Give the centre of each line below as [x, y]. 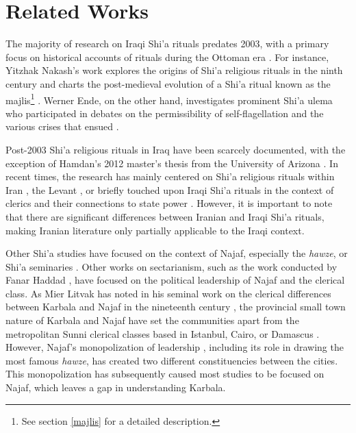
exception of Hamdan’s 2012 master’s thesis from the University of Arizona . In [172, 163]
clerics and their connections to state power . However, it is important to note [169, 203]
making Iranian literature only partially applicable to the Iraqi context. [155, 230]
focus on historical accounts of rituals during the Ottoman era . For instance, [167, 57]
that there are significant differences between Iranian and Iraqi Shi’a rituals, [165, 216]
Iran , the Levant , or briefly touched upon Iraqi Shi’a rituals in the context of [170, 189]
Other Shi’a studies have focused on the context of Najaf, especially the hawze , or [177, 253]
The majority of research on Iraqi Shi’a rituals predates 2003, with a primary [167, 44]
